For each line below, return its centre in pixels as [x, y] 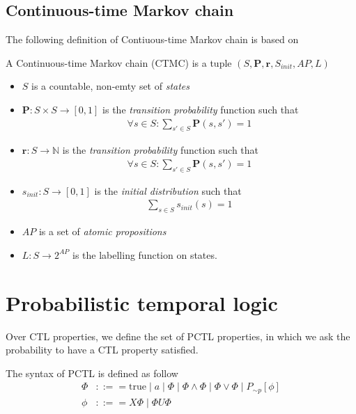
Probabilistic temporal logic [142, 302]
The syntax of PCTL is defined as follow [92, 373]
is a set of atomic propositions [102, 231]
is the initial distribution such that [168, 190]
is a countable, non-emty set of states [111, 86]
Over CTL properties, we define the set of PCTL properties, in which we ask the [178, 336]
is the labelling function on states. [145, 254]
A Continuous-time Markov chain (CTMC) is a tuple [119, 62]
